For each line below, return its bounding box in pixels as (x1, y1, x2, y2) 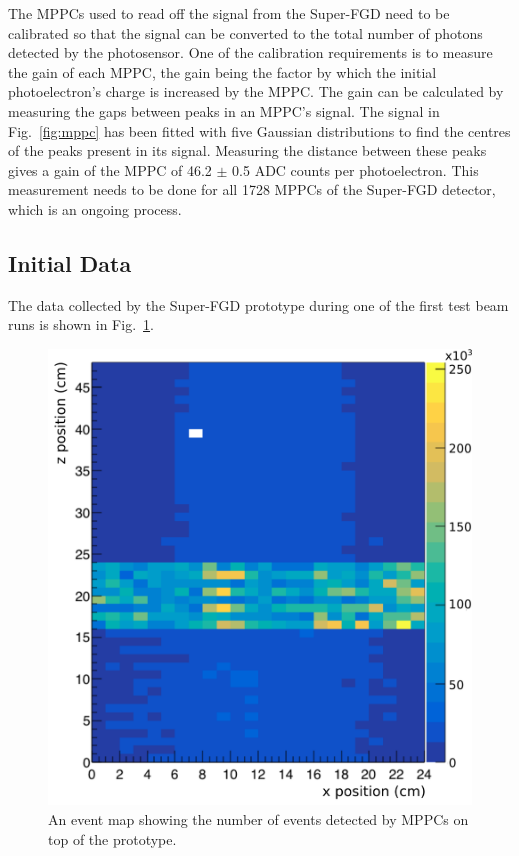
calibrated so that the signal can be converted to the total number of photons (8, 22, 483, 43)
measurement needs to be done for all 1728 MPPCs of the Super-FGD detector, (8, 179, 496, 200)
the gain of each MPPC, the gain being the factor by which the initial (8, 61, 437, 82)
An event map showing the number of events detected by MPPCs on (48, 809, 469, 830)
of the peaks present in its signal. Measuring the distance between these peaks (8, 140, 487, 161)
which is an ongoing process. (8, 198, 182, 219)
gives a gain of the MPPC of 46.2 (8, 159, 212, 180)
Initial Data (8, 247, 132, 278)
